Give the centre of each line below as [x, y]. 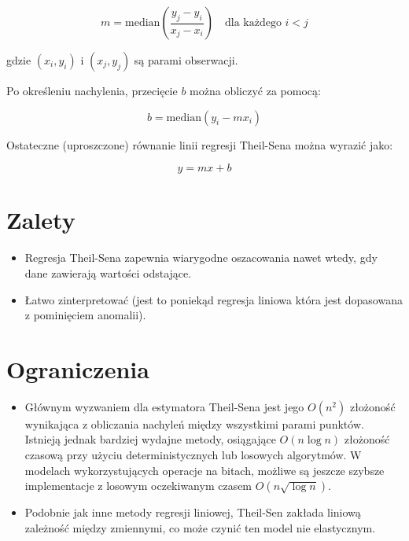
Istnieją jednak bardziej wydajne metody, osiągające [150, 439]
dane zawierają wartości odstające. [108, 272]
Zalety [41, 220]
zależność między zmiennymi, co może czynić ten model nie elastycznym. [200, 527]
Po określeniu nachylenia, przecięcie [92, 90]
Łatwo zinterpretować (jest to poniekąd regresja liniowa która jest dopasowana [214, 299]
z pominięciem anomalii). [85, 315]
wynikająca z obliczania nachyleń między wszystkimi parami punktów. [194, 423]
